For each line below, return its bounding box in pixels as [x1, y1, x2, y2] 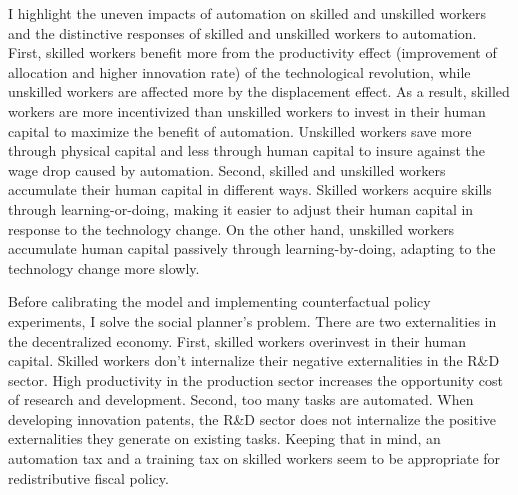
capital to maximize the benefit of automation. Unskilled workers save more [8, 120, 472, 141]
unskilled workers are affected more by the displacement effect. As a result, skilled [8, 81, 510, 102]
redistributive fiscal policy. [8, 467, 169, 488]
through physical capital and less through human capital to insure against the [8, 140, 485, 161]
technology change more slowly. [8, 257, 200, 278]
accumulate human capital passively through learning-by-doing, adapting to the [8, 238, 496, 259]
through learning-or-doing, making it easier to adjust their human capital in [8, 198, 474, 219]
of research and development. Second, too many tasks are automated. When [8, 389, 474, 410]
